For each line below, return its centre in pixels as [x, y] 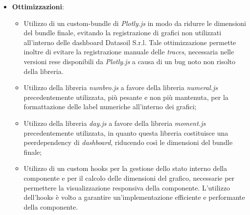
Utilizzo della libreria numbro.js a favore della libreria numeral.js [121, 87]
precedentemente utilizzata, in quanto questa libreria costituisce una [126, 132]
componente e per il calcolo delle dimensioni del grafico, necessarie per [129, 178]
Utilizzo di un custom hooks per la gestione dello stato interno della [125, 168]
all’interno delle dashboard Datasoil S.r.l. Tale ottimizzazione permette [130, 42]
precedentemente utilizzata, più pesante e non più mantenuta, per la [126, 97]
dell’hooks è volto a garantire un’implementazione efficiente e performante [134, 197]
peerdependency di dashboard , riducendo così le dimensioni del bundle [128, 142]
